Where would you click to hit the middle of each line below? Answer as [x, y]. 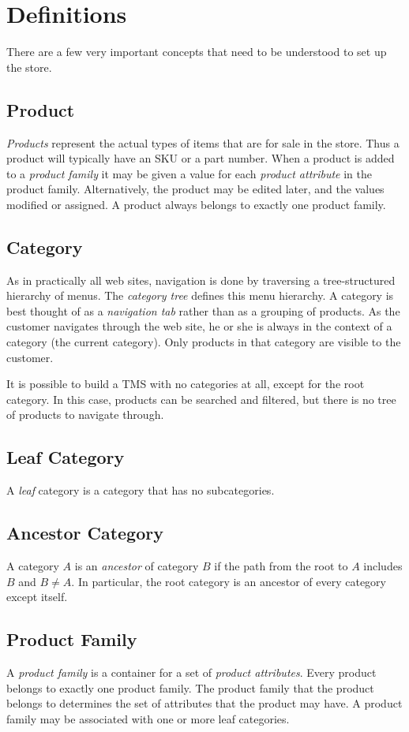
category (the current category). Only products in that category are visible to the [204, 342]
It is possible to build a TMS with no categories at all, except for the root [186, 384]
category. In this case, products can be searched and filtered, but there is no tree [201, 399]
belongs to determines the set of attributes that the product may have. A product [204, 703]
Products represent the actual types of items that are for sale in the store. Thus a [203, 142]
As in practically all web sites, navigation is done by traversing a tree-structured [201, 280]
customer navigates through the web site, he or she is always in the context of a [199, 326]
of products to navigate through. [85, 415]
